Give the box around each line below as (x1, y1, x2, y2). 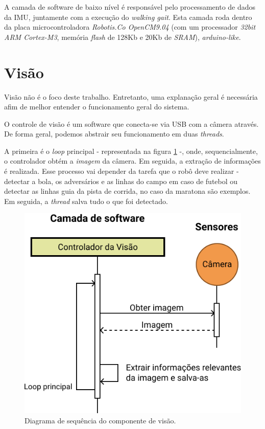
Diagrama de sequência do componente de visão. (25, 415, 176, 425)
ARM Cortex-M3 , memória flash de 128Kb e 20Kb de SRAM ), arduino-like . (4, 31, 241, 42)
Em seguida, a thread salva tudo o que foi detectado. (4, 195, 168, 206)
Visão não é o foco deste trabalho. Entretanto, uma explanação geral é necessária (4, 91, 258, 102)
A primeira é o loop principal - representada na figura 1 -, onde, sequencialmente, (4, 145, 258, 156)
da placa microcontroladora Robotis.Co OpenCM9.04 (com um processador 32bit (4, 21, 256, 32)
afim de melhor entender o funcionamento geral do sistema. (4, 101, 189, 112)
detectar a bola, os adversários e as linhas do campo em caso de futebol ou (4, 175, 238, 186)
